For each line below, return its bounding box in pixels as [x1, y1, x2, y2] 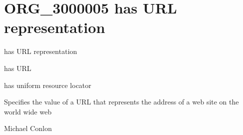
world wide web [4, 106, 51, 116]
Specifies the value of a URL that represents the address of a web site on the [4, 96, 239, 107]
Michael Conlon [4, 123, 52, 133]
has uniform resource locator [4, 79, 91, 90]
